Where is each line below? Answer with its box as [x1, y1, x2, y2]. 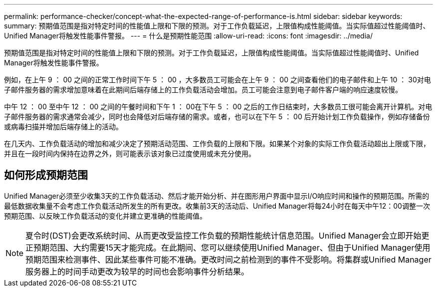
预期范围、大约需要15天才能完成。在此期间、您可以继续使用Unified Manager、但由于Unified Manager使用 [33, 242, 431, 253]
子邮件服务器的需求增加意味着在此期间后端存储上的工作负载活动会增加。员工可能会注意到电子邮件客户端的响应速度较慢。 [4, 85, 402, 94]
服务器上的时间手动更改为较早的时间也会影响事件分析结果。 [25, 266, 249, 277]
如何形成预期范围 [4, 169, 88, 182]
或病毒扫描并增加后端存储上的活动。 [4, 122, 123, 131]
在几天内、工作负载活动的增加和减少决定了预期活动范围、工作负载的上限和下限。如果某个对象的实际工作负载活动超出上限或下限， [4, 139, 430, 148]
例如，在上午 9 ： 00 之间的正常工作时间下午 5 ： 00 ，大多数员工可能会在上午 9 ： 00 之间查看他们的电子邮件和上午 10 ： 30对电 [4, 75, 431, 84]
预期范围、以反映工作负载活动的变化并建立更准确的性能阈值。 [4, 211, 207, 220]
